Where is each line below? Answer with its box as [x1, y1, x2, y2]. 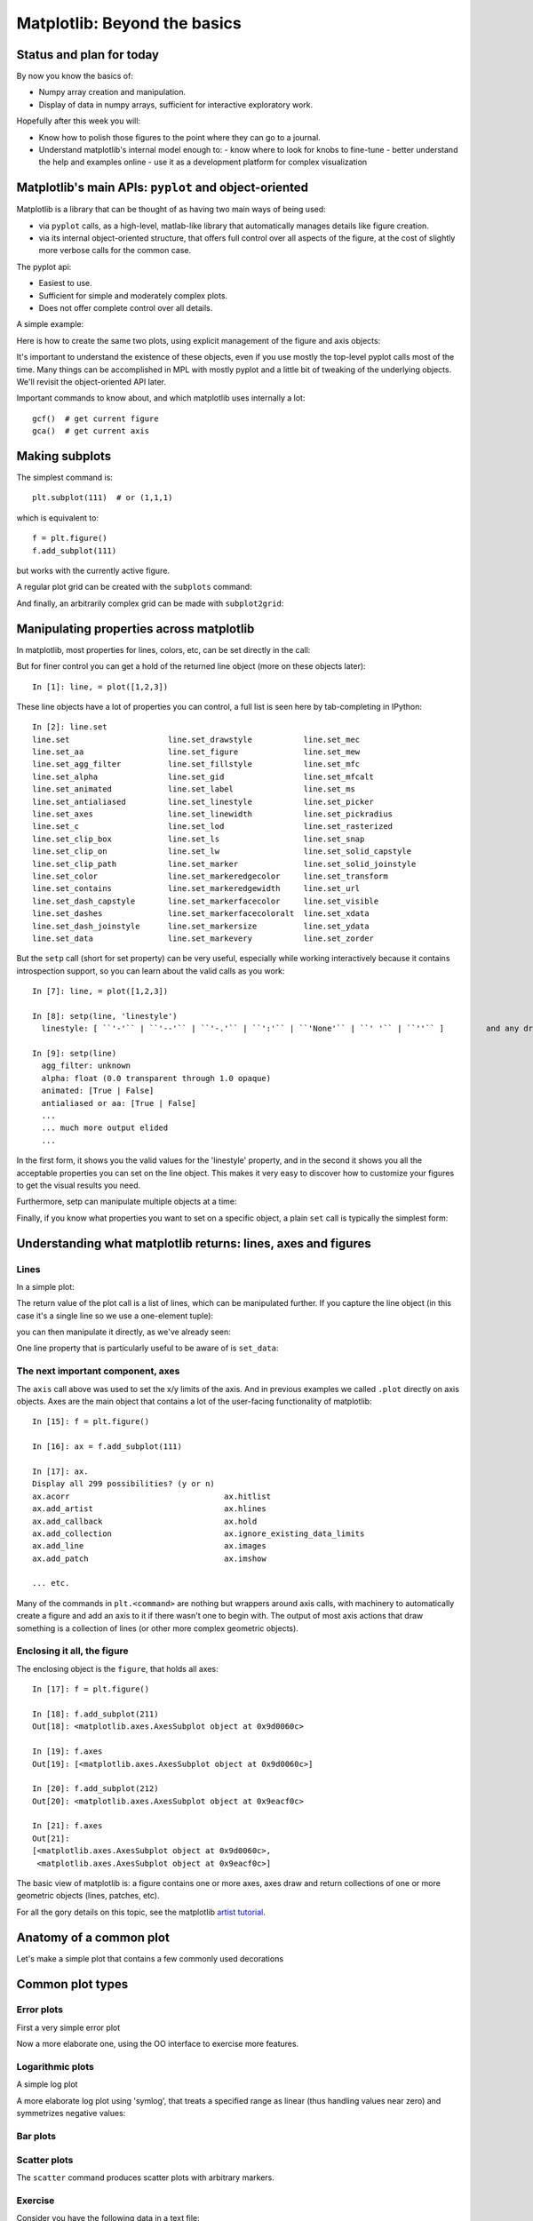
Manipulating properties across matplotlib [16, 621, 255, 636]
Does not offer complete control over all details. [38, 303, 213, 314]
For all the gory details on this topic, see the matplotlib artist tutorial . [16, 1907, 266, 1917]
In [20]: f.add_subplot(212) [32, 1784, 159, 1794]
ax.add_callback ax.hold [32, 1516, 258, 1526]
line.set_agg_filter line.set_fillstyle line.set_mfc [32, 760, 361, 769]
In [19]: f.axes [32, 1747, 103, 1756]
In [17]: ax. [32, 1466, 89, 1477]
